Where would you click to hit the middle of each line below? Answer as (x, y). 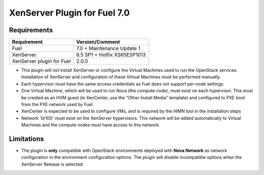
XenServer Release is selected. (53, 164)
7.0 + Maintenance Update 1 (108, 48)
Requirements (31, 30)
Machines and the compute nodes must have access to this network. (91, 125)
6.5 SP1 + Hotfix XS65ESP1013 (111, 55)
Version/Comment (98, 42)
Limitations (26, 139)
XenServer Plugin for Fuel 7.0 (69, 13)
